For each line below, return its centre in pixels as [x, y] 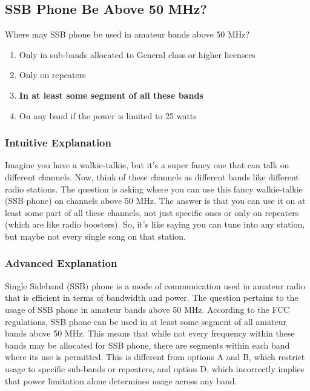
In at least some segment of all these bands [111, 95]
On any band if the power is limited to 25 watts [108, 115]
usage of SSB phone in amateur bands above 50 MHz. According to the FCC [147, 309]
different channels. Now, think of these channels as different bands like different [152, 176]
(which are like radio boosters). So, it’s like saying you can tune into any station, [155, 224]
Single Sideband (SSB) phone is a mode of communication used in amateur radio [155, 285]
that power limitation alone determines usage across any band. [121, 380]
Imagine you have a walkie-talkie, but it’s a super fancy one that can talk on [147, 165]
